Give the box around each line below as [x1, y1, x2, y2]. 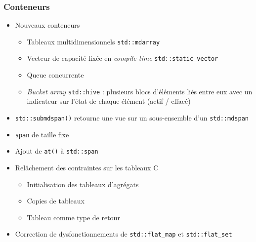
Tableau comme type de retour [27, 212, 120, 222]
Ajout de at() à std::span [15, 146, 98, 156]
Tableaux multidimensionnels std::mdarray [27, 36, 160, 46]
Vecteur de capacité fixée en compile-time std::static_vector [27, 53, 218, 63]
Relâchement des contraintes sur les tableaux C [15, 162, 159, 172]
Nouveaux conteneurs [15, 20, 80, 30]
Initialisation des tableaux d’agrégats [27, 179, 139, 189]
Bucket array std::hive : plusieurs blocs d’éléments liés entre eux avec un [27, 86, 253, 96]
